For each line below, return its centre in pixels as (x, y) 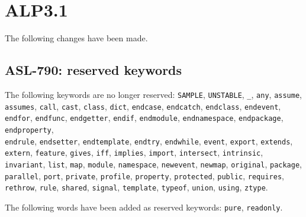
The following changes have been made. (76, 38)
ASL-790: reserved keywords (94, 70)
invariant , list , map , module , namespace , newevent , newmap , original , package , (153, 164)
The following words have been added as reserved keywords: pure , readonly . (144, 207)
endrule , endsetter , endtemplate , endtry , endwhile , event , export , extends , (149, 141)
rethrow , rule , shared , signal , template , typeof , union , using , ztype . (136, 187)
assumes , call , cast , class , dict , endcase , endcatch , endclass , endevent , (143, 106)
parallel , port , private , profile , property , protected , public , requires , (144, 175)
